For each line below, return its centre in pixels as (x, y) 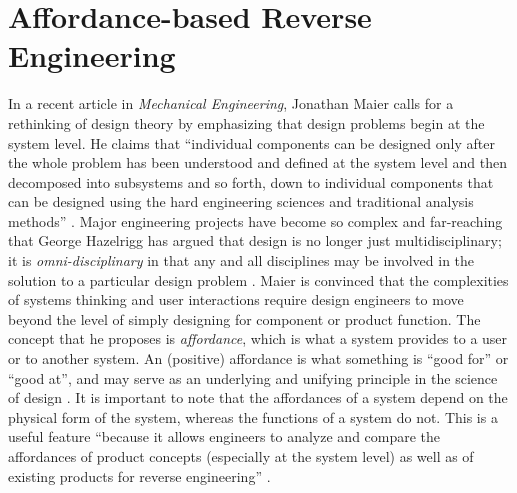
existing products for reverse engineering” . (139, 475)
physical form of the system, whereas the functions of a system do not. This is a (253, 416)
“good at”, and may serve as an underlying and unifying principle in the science (253, 377)
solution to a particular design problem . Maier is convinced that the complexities (258, 279)
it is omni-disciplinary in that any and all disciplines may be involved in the (241, 260)
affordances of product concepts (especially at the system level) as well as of (241, 456)
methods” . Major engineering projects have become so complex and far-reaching (255, 220)
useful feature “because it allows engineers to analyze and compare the (224, 436)
